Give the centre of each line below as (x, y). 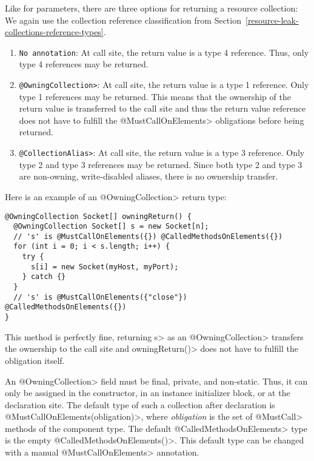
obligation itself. (35, 360)
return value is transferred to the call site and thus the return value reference (162, 108)
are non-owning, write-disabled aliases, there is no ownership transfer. (149, 176)
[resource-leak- (272, 20)
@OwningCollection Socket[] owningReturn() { (98, 216)
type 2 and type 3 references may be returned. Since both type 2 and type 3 (161, 164)
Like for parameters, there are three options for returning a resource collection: (152, 8)
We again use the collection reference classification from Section (123, 20)
